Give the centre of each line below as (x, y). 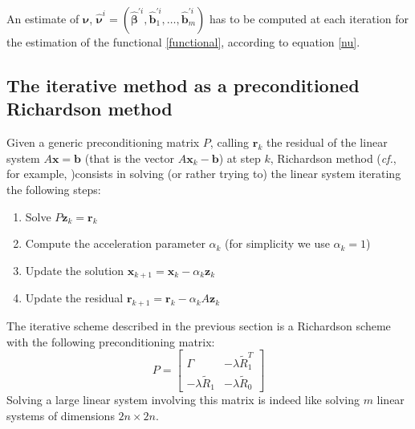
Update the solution (75, 270)
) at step (240, 158)
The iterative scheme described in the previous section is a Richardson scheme (199, 326)
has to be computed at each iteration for (309, 18)
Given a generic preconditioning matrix (103, 142)
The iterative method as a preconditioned (183, 85)
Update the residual (74, 298)
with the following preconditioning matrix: (111, 341)
